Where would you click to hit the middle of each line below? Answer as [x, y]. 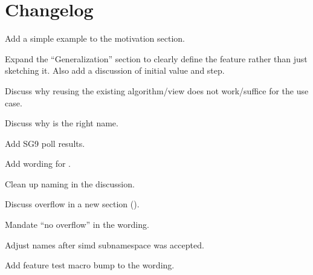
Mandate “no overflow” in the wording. [77, 225]
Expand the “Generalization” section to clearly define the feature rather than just [156, 58]
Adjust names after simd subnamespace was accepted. [105, 244]
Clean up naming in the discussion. [70, 183]
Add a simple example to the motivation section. [95, 38]
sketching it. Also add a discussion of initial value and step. [115, 70]
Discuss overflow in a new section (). [72, 204]
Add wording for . [38, 163]
